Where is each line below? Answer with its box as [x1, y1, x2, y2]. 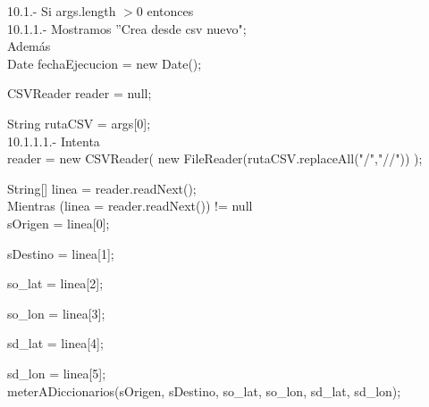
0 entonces [136, 2, 194, 20]
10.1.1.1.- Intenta [7, 131, 100, 150]
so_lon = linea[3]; [7, 303, 105, 322]
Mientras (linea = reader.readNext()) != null [7, 196, 253, 215]
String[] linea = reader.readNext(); [7, 179, 197, 197]
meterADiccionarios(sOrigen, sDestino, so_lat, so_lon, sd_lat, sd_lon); [7, 381, 401, 400]
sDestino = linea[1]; [7, 244, 114, 262]
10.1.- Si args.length [7, 2, 116, 20]
